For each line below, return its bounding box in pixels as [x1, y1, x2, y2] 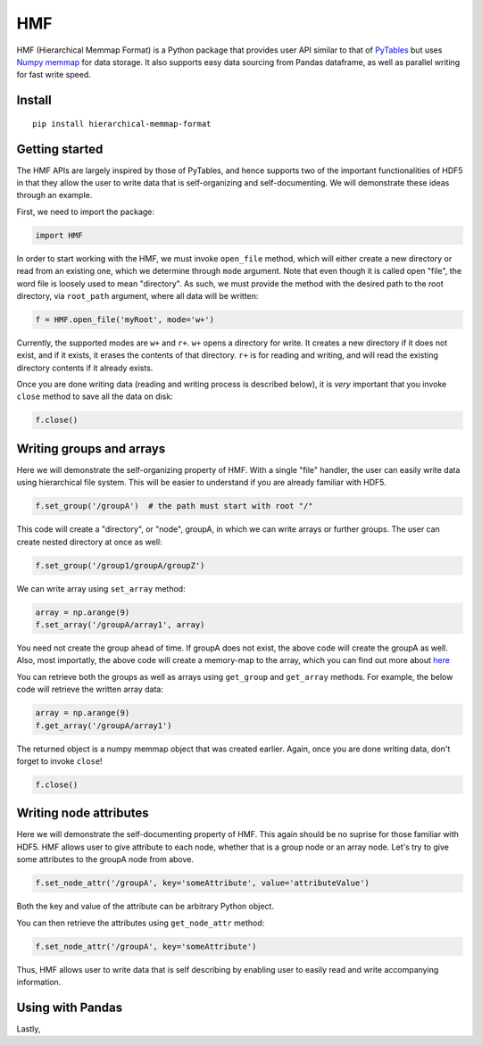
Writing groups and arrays [16, 441, 166, 456]
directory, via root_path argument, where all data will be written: [16, 290, 259, 301]
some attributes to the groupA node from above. [16, 854, 194, 865]
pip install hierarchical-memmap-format [32, 119, 212, 129]
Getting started [16, 141, 104, 156]
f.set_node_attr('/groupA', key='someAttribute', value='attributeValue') [35, 878, 370, 888]
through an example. [16, 190, 93, 201]
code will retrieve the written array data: [16, 684, 164, 695]
